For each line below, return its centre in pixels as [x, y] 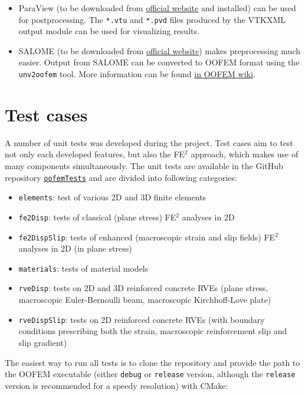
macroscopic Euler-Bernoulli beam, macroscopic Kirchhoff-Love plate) [145, 300]
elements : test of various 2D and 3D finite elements [112, 197]
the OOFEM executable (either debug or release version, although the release [150, 374]
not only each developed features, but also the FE [95, 154]
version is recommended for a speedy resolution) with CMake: [117, 385]
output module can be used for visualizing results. [109, 31]
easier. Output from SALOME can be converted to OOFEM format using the [159, 62]
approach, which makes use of [245, 154]
